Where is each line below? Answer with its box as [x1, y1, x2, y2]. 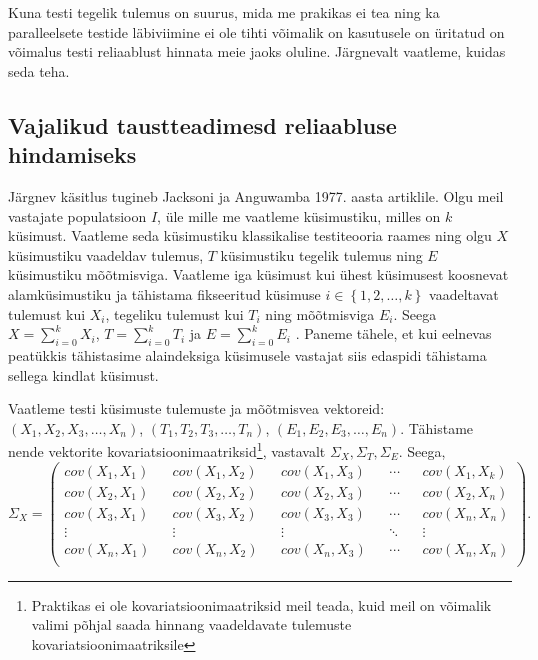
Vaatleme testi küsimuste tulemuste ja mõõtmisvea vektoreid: [8, 398, 385, 419]
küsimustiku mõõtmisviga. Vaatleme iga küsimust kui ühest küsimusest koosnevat [8, 264, 509, 285]
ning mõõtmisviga [265, 303, 375, 324]
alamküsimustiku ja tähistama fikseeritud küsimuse [8, 283, 321, 304]
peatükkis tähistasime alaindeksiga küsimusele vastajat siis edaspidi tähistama [8, 344, 487, 365]
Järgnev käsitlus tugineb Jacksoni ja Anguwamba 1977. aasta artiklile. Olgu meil [8, 185, 504, 206]
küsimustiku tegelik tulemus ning [220, 244, 423, 265]
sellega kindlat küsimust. [8, 364, 159, 385]
